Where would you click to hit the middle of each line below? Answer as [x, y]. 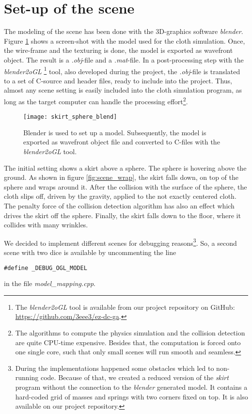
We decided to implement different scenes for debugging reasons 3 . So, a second [120, 242]
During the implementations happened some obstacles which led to [115, 368]
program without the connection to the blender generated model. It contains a [131, 387]
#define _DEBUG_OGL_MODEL [46, 268]
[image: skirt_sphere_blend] [70, 117]
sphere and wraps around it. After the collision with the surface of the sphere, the [126, 186]
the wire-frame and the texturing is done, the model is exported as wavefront [118, 50]
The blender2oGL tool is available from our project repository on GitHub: [125, 307]
